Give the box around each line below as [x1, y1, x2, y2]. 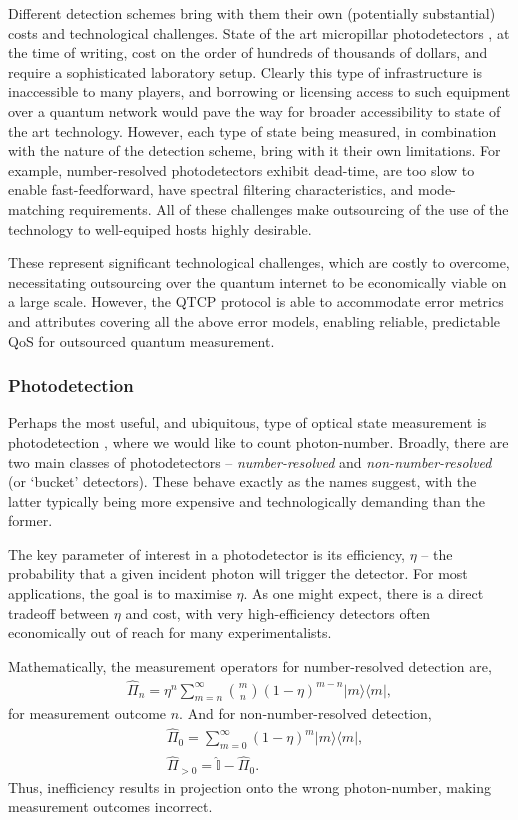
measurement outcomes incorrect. [8, 796, 213, 817]
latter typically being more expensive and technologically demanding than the [8, 490, 485, 511]
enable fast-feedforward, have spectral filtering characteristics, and [8, 179, 414, 200]
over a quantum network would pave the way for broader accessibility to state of [8, 100, 501, 121]
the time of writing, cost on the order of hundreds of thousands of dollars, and [8, 42, 488, 63]
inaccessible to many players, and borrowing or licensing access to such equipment [8, 81, 511, 102]
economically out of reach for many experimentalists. [8, 622, 332, 643]
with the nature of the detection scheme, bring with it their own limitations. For [8, 140, 501, 161]
